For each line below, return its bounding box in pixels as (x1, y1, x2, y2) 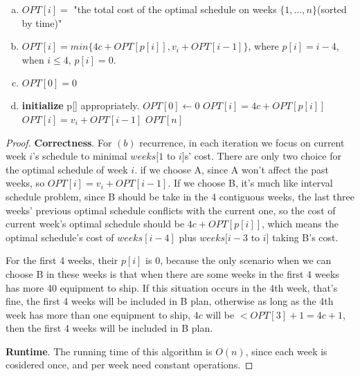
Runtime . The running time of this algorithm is (6, 344, 213, 358)
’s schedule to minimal (33, 149, 127, 163)
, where (248, 39, 279, 53)
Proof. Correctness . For (6, 135, 112, 149)
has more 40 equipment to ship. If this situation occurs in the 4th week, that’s (6, 280, 338, 294)
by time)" (21, 15, 62, 30)
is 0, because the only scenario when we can (145, 253, 332, 267)
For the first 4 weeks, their (6, 253, 118, 267)
